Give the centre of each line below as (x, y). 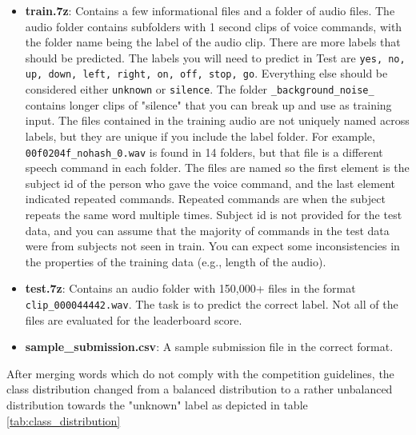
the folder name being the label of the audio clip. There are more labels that (213, 42)
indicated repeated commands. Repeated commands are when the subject (205, 199)
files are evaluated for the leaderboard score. (134, 319)
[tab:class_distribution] (64, 420)
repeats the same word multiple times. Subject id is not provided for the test (214, 214)
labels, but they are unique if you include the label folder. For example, (200, 136)
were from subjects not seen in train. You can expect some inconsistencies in (212, 246)
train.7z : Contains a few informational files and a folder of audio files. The (210, 10)
